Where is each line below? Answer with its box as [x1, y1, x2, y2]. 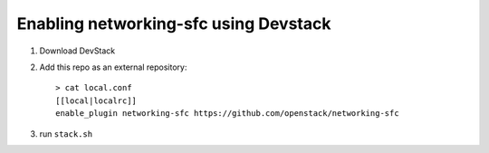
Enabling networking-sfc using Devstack [16, 14, 331, 33]
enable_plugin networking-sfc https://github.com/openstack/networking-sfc [55, 109, 399, 119]
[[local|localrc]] [55, 95, 138, 106]
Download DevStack [39, 45, 116, 56]
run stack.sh [39, 128, 93, 139]
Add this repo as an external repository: [39, 62, 187, 72]
